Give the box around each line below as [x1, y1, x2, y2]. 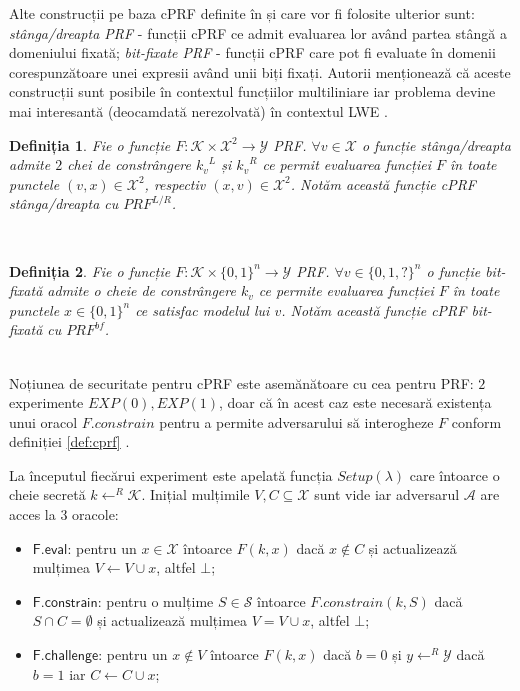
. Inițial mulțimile [141, 484, 250, 505]
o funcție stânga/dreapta [361, 134, 511, 155]
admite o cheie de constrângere [47, 280, 236, 301]
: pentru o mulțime [97, 590, 214, 611]
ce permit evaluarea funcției [262, 154, 431, 175]
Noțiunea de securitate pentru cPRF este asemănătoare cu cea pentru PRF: [9, 372, 474, 393]
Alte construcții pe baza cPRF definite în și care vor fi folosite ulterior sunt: [9, 3, 475, 23]
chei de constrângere [67, 154, 191, 175]
